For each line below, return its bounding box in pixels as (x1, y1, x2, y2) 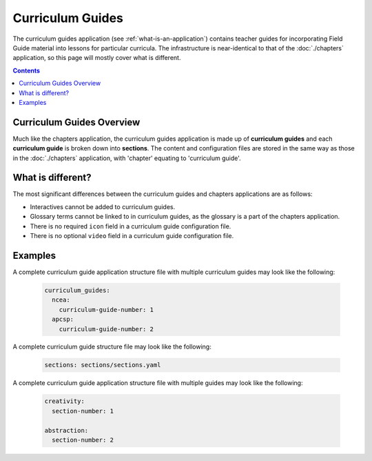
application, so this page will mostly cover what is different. (12, 54, 181, 62)
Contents (12, 66, 41, 75)
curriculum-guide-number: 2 (59, 325, 154, 333)
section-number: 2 (52, 436, 114, 444)
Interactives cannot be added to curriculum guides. (30, 202, 176, 210)
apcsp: (52, 315, 74, 324)
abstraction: (44, 426, 89, 434)
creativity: (44, 398, 85, 405)
